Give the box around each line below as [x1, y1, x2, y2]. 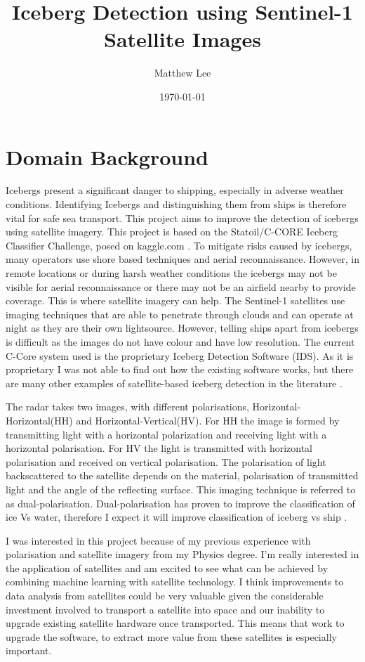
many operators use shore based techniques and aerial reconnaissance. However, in [6, 252, 359, 266]
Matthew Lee [154, 65, 211, 80]
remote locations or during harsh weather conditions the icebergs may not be [6, 266, 337, 280]
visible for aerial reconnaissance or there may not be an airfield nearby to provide [6, 279, 356, 294]
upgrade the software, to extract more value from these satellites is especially [6, 629, 337, 644]
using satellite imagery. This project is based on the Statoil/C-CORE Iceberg [6, 224, 338, 239]
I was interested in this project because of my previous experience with [6, 533, 311, 547]
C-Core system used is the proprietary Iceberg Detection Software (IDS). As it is [6, 348, 354, 363]
